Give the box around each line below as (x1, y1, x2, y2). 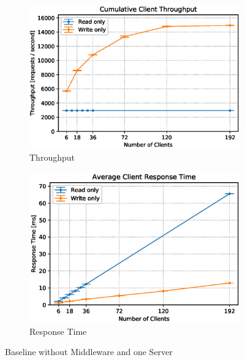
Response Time (29, 324, 87, 337)
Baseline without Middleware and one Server (5, 345, 173, 358)
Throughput (29, 151, 75, 164)
